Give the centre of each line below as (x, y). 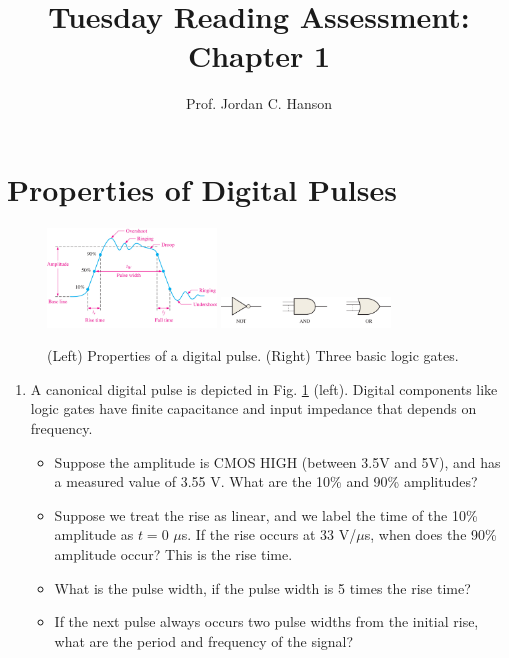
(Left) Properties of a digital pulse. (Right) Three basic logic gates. (253, 355)
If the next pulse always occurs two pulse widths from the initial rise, (266, 621)
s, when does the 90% (430, 534)
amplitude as (94, 534)
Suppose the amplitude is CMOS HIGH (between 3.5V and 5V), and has (277, 461)
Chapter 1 (259, 55)
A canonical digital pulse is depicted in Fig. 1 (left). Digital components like (264, 388)
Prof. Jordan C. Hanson (259, 103)
